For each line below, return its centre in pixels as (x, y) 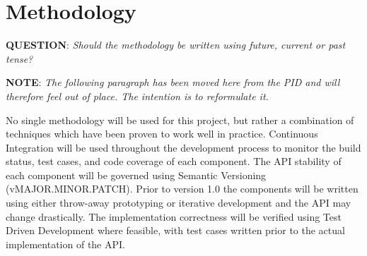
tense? (19, 58)
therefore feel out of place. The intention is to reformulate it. (137, 96)
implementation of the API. (65, 244)
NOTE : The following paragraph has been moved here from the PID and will (173, 82)
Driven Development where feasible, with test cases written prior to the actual (175, 230)
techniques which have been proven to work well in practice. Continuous (162, 134)
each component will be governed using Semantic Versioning (136, 175)
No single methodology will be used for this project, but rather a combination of (180, 120)
